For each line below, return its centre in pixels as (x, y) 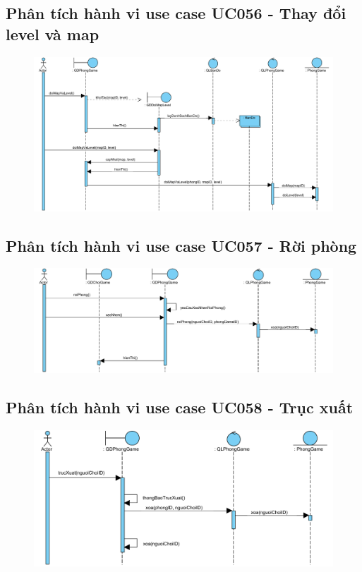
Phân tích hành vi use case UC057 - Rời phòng (181, 245)
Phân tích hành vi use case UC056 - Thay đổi (176, 13)
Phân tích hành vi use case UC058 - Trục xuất (180, 407)
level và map (53, 34)
